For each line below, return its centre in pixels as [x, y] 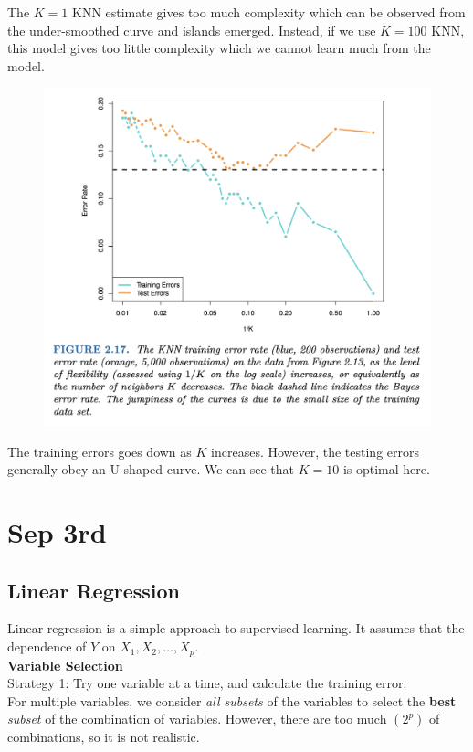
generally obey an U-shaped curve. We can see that [151, 469]
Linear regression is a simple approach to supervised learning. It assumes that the [236, 628]
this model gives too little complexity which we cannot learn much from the [219, 48]
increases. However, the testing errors [315, 451]
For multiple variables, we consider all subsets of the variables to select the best [232, 700]
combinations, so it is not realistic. [104, 737]
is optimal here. [386, 469]
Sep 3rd [57, 532]
